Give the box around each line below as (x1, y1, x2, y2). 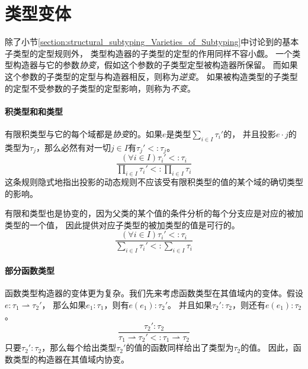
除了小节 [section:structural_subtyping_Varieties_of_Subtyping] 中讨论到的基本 (5, 35, 299, 48)
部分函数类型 (5, 264, 54, 276)
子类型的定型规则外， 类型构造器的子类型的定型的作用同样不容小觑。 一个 (5, 47, 293, 59)
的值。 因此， (240, 341, 293, 354)
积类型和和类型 (5, 105, 63, 117)
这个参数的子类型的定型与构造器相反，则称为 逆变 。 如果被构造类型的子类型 (5, 70, 298, 82)
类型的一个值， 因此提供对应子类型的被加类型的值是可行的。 (5, 218, 240, 231)
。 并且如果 (168, 298, 212, 310)
